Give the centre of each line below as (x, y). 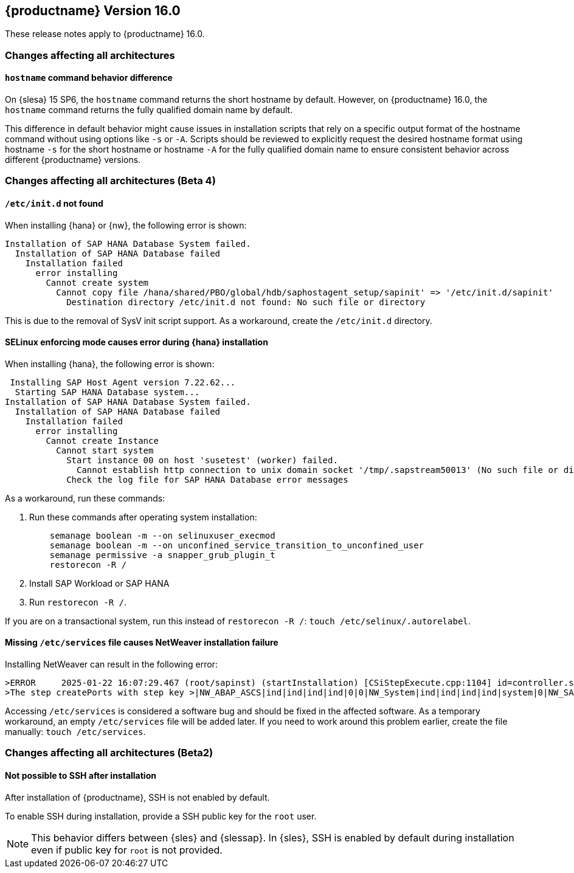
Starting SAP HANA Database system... (107, 392)
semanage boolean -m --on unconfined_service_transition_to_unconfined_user (237, 545)
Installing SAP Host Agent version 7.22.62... (123, 382)
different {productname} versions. (73, 160)
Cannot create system (97, 282)
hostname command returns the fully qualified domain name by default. (149, 110)
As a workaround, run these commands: (85, 498)
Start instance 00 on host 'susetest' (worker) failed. (202, 460)
